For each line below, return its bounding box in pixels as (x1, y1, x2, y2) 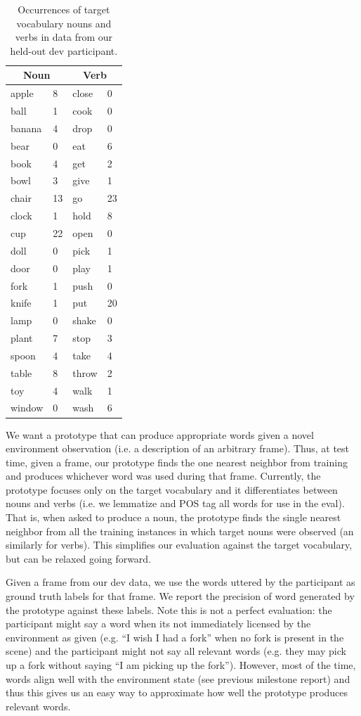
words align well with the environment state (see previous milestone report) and (6, 671, 350, 686)
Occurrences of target (18, 2, 110, 16)
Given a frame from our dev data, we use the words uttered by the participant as (6, 575, 355, 589)
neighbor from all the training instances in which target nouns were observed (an (6, 523, 354, 538)
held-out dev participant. (10, 43, 118, 58)
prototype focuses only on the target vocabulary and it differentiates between (6, 482, 338, 497)
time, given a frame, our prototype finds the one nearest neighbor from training (6, 454, 348, 469)
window (11, 400, 44, 415)
